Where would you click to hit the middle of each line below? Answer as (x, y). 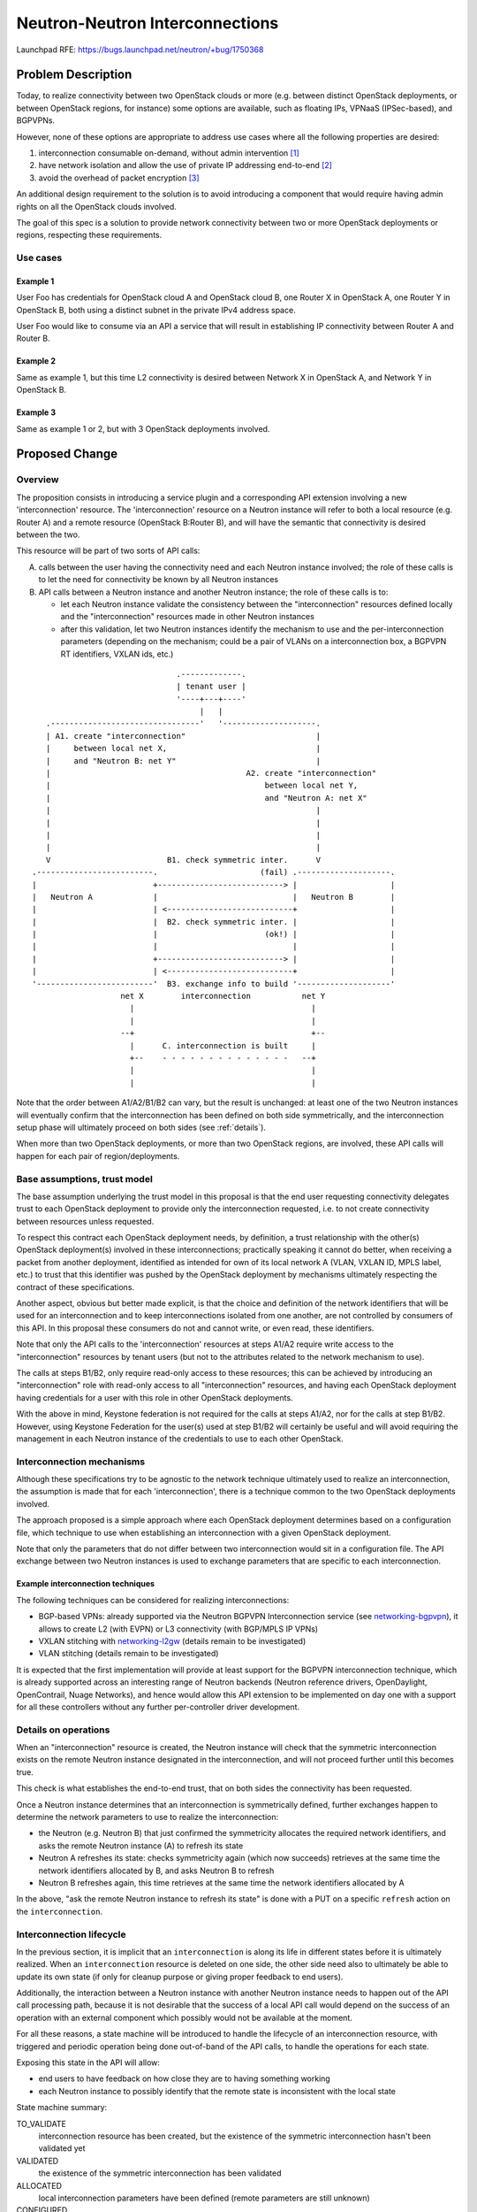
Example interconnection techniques (85, 1584)
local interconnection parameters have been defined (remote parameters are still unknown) (204, 2198)
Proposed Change (67, 454)
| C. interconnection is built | (223, 1045)
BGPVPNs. (36, 120)
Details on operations (63, 1730)
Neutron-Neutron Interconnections (148, 23)
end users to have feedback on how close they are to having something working (184, 2078)
